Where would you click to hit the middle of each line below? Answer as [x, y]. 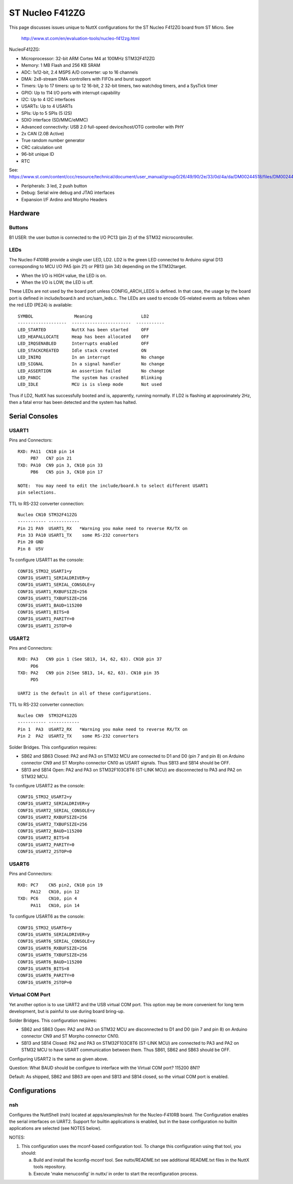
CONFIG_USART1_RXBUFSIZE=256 [52, 592]
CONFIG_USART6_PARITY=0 [46, 975]
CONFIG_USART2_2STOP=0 [45, 852]
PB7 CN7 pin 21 [51, 458]
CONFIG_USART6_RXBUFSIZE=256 [52, 948]
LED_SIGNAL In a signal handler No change [91, 364]
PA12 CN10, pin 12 [55, 892]
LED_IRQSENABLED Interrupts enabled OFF [83, 344]
